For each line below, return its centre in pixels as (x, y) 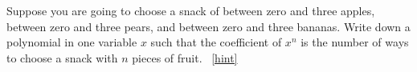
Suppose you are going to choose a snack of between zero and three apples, (191, 10)
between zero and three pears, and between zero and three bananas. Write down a (208, 26)
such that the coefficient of (216, 42)
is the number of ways (355, 42)
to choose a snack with (62, 57)
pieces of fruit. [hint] (185, 57)
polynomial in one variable (72, 42)
